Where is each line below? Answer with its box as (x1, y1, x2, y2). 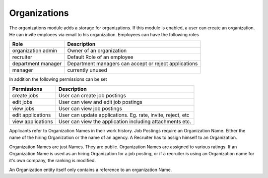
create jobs (12, 92, 39, 99)
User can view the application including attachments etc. (58, 118, 191, 125)
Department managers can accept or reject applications (67, 60, 198, 67)
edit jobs (12, 98, 33, 105)
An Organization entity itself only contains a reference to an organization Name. (9, 167, 172, 173)
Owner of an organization (67, 47, 127, 54)
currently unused (67, 67, 107, 74)
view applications (12, 118, 53, 125)
